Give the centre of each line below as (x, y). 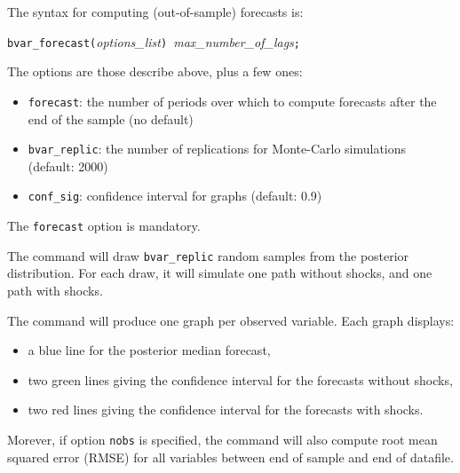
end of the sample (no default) (111, 118)
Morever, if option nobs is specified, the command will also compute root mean (222, 439)
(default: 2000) (68, 166)
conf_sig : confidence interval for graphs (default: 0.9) (175, 196)
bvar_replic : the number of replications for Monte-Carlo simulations (217, 149)
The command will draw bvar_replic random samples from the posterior (208, 255)
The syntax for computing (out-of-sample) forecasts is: (155, 12)
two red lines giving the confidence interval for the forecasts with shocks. (226, 410)
